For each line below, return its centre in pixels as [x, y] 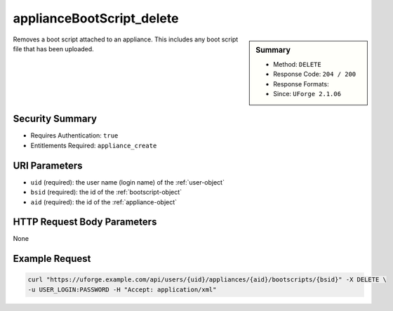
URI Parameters [48, 165]
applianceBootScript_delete [96, 18]
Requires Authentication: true [74, 135]
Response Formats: [301, 84]
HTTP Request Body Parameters [85, 222]
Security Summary [55, 119]
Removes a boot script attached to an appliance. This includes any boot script [126, 39]
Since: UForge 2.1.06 [307, 93]
